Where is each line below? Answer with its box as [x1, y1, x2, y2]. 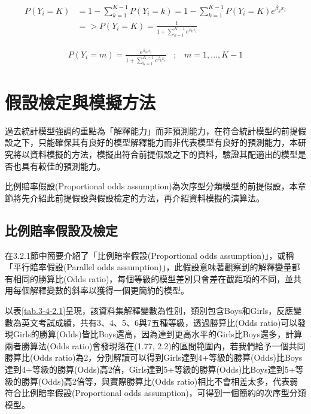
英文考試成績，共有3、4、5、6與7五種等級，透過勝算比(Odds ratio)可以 [21, 316, 298, 328]
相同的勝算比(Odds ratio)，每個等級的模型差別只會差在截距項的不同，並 [13, 272, 294, 285]
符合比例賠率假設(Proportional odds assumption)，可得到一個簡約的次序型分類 [5, 386, 306, 399]
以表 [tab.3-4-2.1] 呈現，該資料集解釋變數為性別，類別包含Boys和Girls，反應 [5, 304, 294, 316]
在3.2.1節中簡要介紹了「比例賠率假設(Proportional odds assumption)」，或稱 [5, 249, 294, 261]
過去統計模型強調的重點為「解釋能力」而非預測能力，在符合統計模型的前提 [5, 124, 298, 137]
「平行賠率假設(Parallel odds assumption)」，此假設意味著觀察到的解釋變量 [5, 261, 292, 273]
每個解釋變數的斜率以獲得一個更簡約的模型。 [13, 284, 189, 297]
